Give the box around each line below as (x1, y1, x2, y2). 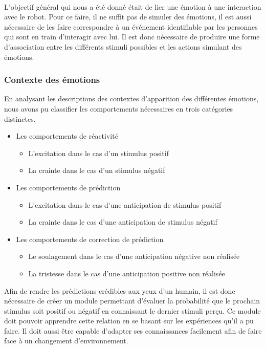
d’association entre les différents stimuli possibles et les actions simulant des (4, 41, 242, 52)
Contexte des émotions (4, 73, 100, 86)
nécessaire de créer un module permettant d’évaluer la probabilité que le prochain (4, 295, 260, 306)
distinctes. (4, 113, 36, 124)
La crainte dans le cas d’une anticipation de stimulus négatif (28, 216, 217, 227)
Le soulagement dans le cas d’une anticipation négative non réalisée (28, 251, 240, 261)
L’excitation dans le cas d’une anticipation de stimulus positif (28, 199, 221, 210)
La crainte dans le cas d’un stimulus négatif (28, 165, 165, 176)
